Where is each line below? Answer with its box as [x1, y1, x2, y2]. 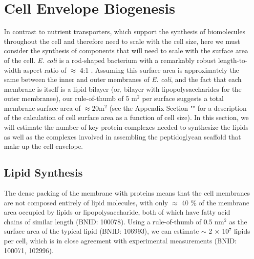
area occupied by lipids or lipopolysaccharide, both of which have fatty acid [4, 207, 231, 217]
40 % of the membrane [181, 197, 250, 207]
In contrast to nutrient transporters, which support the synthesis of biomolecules [4, 26, 245, 37]
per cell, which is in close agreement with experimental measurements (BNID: [4, 236, 237, 246]
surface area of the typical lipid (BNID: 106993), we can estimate [4, 226, 199, 236]
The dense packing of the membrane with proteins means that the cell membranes [4, 188, 250, 198]
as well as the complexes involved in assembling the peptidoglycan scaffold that [4, 131, 241, 141]
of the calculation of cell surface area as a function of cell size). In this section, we [4, 112, 249, 122]
